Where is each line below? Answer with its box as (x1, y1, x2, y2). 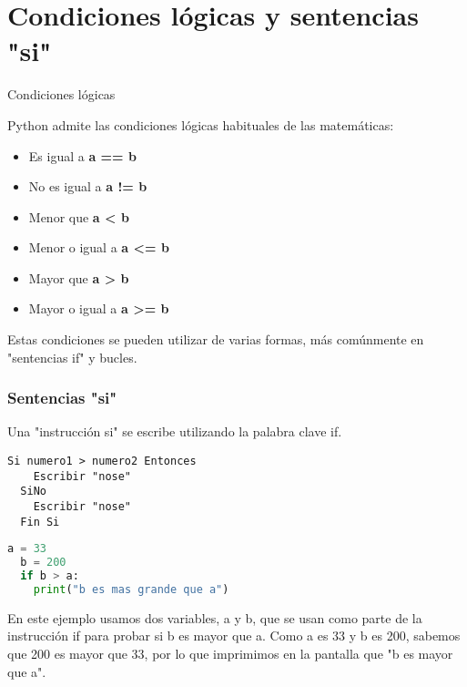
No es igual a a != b (28, 177, 147, 196)
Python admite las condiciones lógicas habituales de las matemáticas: (7, 115, 394, 134)
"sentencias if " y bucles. (7, 347, 137, 366)
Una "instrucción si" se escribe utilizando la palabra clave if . (7, 422, 342, 441)
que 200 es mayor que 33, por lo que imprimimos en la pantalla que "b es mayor (7, 644, 453, 663)
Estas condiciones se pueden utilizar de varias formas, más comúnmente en (7, 330, 424, 349)
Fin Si (20, 515, 60, 528)
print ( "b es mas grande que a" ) (33, 582, 229, 596)
